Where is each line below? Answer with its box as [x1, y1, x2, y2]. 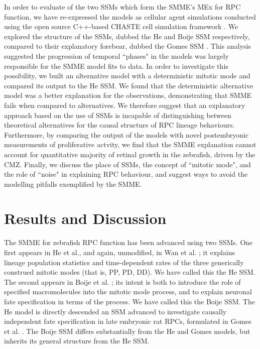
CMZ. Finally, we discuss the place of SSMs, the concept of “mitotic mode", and [4, 159, 251, 169]
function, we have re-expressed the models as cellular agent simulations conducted [4, 11, 256, 22]
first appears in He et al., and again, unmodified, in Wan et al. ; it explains [4, 247, 235, 257]
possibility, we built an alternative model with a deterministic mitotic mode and [4, 70, 250, 81]
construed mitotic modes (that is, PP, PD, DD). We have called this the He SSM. [4, 267, 255, 277]
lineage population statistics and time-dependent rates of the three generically [4, 257, 244, 267]
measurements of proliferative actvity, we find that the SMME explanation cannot [4, 139, 256, 150]
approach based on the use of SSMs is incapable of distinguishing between [4, 109, 231, 120]
